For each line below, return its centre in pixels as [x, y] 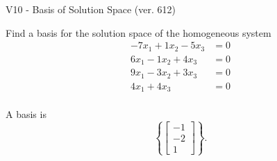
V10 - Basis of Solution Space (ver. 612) [91, 9]
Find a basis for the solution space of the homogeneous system [138, 32]
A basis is [26, 114]
